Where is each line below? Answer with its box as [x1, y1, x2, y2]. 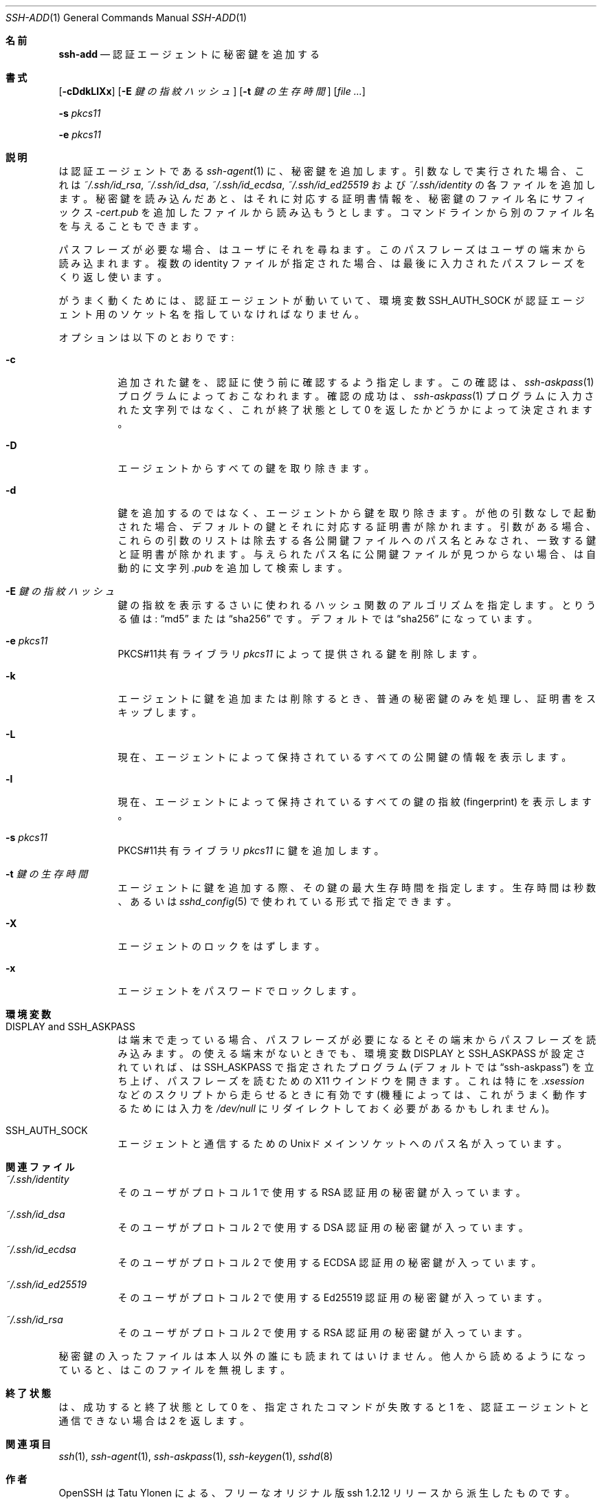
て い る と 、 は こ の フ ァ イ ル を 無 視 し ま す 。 [58, 1364, 291, 1375]
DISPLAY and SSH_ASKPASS [5, 1021, 135, 1032]
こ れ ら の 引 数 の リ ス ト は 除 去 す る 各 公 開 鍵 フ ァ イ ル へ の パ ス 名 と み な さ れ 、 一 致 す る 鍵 [118, 534, 597, 546]
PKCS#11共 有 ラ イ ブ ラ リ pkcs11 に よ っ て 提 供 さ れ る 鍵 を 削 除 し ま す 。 [118, 648, 482, 660]
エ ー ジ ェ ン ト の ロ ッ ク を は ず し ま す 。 [118, 940, 325, 952]
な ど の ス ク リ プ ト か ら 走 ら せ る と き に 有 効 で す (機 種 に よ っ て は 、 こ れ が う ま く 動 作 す [118, 1089, 588, 1100]
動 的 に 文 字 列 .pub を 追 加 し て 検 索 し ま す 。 [118, 562, 348, 574]
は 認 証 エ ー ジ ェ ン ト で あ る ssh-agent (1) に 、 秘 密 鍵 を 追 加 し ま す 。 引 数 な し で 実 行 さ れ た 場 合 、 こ [58, 165, 585, 177]
